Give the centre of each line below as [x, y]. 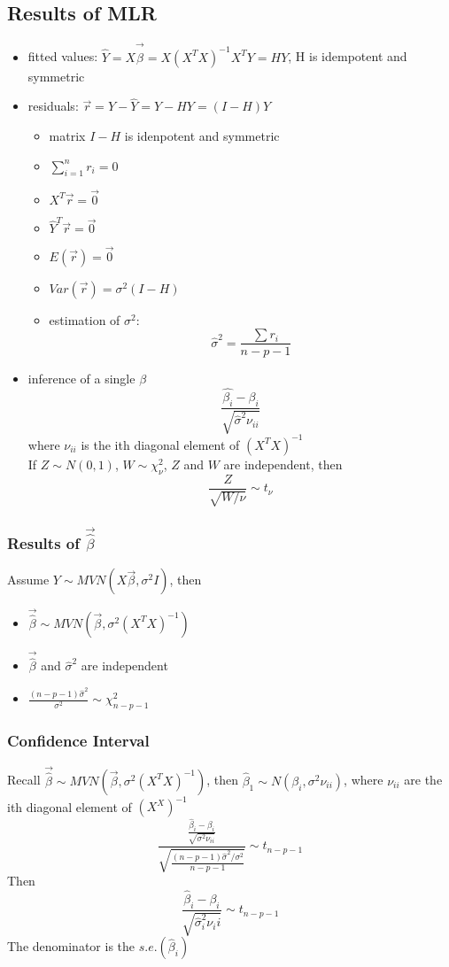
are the [423, 780]
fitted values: [63, 56]
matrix [67, 136]
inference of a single [81, 379]
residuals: [53, 106]
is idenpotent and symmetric [202, 136]
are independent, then [283, 464]
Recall [24, 780]
